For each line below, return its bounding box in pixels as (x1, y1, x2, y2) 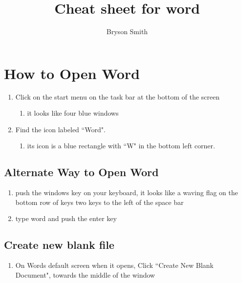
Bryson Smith (106, 26, 148, 37)
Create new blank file (4, 237, 114, 252)
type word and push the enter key (15, 213, 117, 223)
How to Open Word (4, 63, 140, 83)
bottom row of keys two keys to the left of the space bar (15, 197, 184, 207)
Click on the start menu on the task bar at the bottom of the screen (15, 91, 220, 101)
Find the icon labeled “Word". (15, 124, 106, 134)
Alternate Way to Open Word (4, 164, 159, 180)
